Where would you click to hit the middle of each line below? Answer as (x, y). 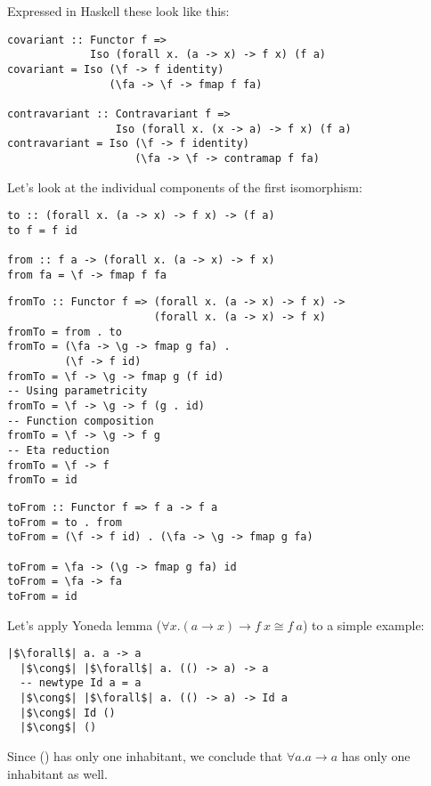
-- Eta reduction (58, 450)
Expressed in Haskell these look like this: (118, 11)
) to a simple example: (363, 624)
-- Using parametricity (77, 391)
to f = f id (42, 230)
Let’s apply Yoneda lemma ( (85, 624)
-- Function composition (81, 421)
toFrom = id (42, 596)
